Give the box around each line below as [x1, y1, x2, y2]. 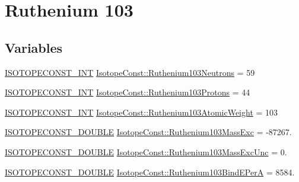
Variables [5, 38, 63, 56]
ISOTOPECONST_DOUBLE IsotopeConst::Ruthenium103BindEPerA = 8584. [5, 165, 295, 178]
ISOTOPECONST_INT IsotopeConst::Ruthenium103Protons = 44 [5, 86, 250, 98]
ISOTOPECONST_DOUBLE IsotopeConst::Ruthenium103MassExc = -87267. [5, 126, 292, 138]
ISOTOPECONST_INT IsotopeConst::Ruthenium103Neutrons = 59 [5, 66, 255, 78]
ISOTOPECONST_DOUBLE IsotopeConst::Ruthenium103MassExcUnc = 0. [5, 145, 287, 158]
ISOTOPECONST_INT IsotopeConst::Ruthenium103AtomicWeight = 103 [5, 106, 278, 118]
